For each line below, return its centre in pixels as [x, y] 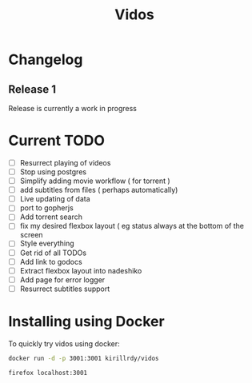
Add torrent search [51, 217]
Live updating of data [55, 199]
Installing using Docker [87, 321]
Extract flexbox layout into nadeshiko [81, 270]
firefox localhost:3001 [48, 373]
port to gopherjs [46, 208]
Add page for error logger [62, 279]
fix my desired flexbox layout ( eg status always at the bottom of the [132, 226]
